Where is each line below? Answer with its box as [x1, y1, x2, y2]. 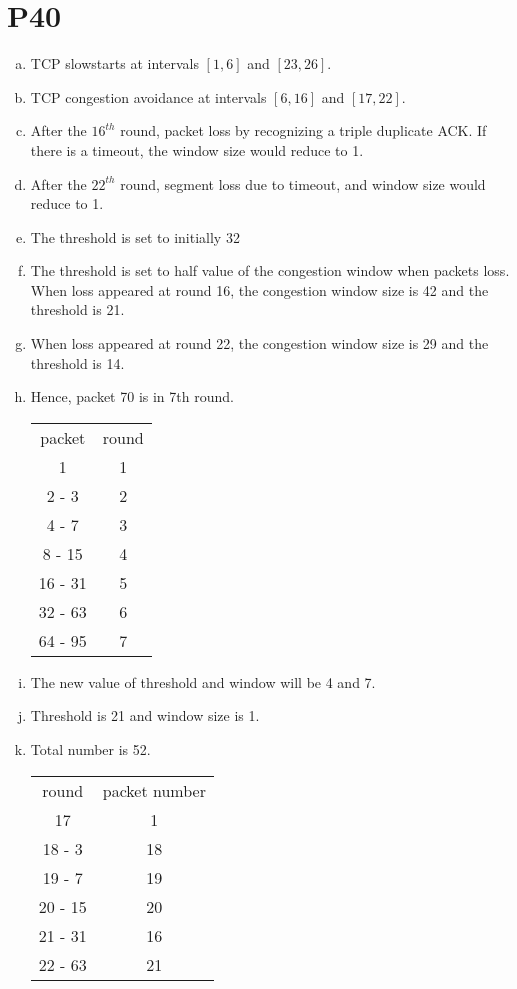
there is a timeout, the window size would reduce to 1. [30, 139, 364, 160]
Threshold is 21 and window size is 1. [30, 705, 260, 726]
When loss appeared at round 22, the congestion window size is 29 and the [30, 333, 489, 354]
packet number [102, 778, 206, 802]
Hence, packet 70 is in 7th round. [30, 386, 234, 407]
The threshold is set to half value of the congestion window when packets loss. [30, 260, 510, 281]
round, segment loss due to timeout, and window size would [120, 173, 486, 194]
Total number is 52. [30, 739, 151, 760]
